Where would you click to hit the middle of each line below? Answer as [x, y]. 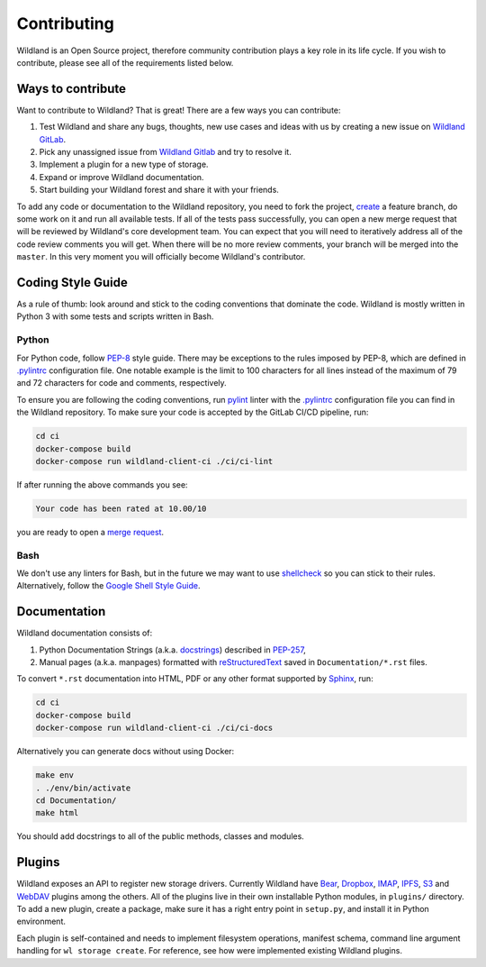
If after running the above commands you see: [102, 484]
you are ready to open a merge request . [90, 532]
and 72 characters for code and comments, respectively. [121, 383]
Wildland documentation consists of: [85, 633]
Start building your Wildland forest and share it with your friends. [159, 190]
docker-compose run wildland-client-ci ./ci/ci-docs [154, 728]
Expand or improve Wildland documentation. [121, 177]
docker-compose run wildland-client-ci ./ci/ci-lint [154, 461]
